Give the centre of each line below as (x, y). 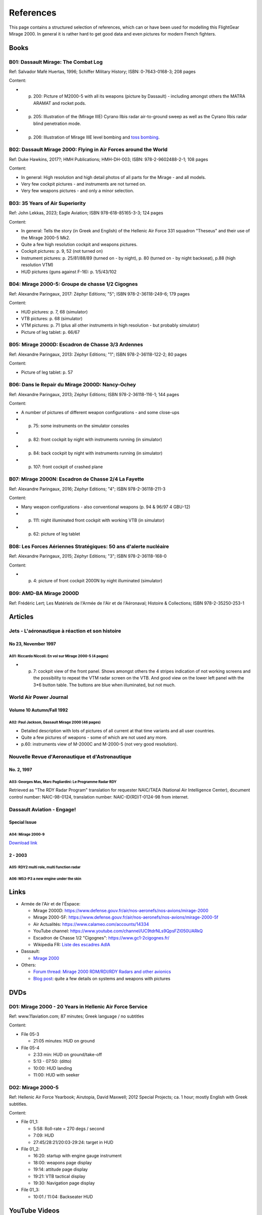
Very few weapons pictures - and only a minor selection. (78, 191)
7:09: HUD (44, 1135)
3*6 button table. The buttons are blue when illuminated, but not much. (104, 685)
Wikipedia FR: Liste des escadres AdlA (72, 944)
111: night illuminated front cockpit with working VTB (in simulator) (99, 521)
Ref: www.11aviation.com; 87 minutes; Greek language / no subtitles (76, 1016)
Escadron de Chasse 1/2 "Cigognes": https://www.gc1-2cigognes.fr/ (101, 937)
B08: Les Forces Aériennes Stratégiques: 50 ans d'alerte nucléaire (89, 546)
